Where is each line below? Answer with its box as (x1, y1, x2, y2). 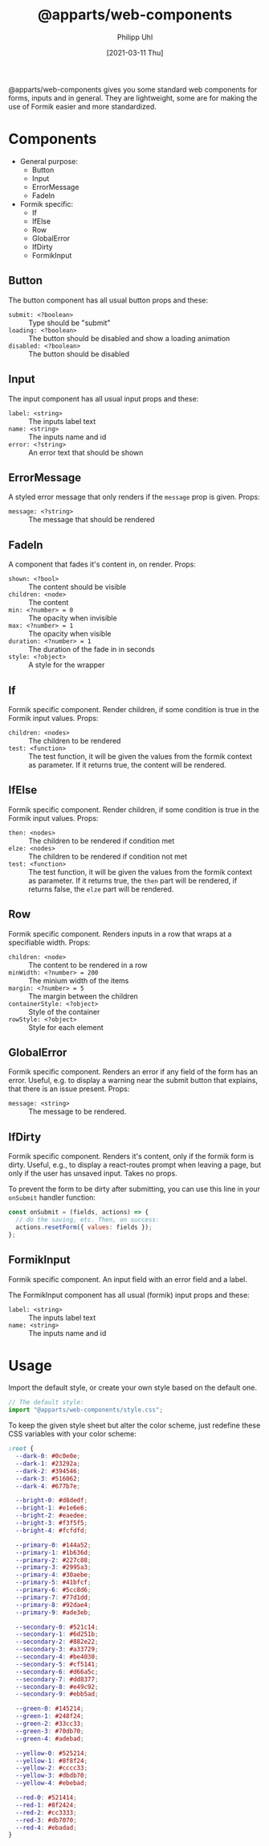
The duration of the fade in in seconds (28, 645, 155, 654)
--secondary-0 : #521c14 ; (15, 1623, 99, 1631)
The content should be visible (28, 582, 127, 592)
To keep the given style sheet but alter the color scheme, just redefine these (8, 1420, 261, 1430)
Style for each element (28, 1022, 104, 1032)
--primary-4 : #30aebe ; (15, 1571, 92, 1579)
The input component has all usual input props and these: (8, 394, 199, 403)
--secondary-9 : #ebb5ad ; (15, 1690, 99, 1699)
